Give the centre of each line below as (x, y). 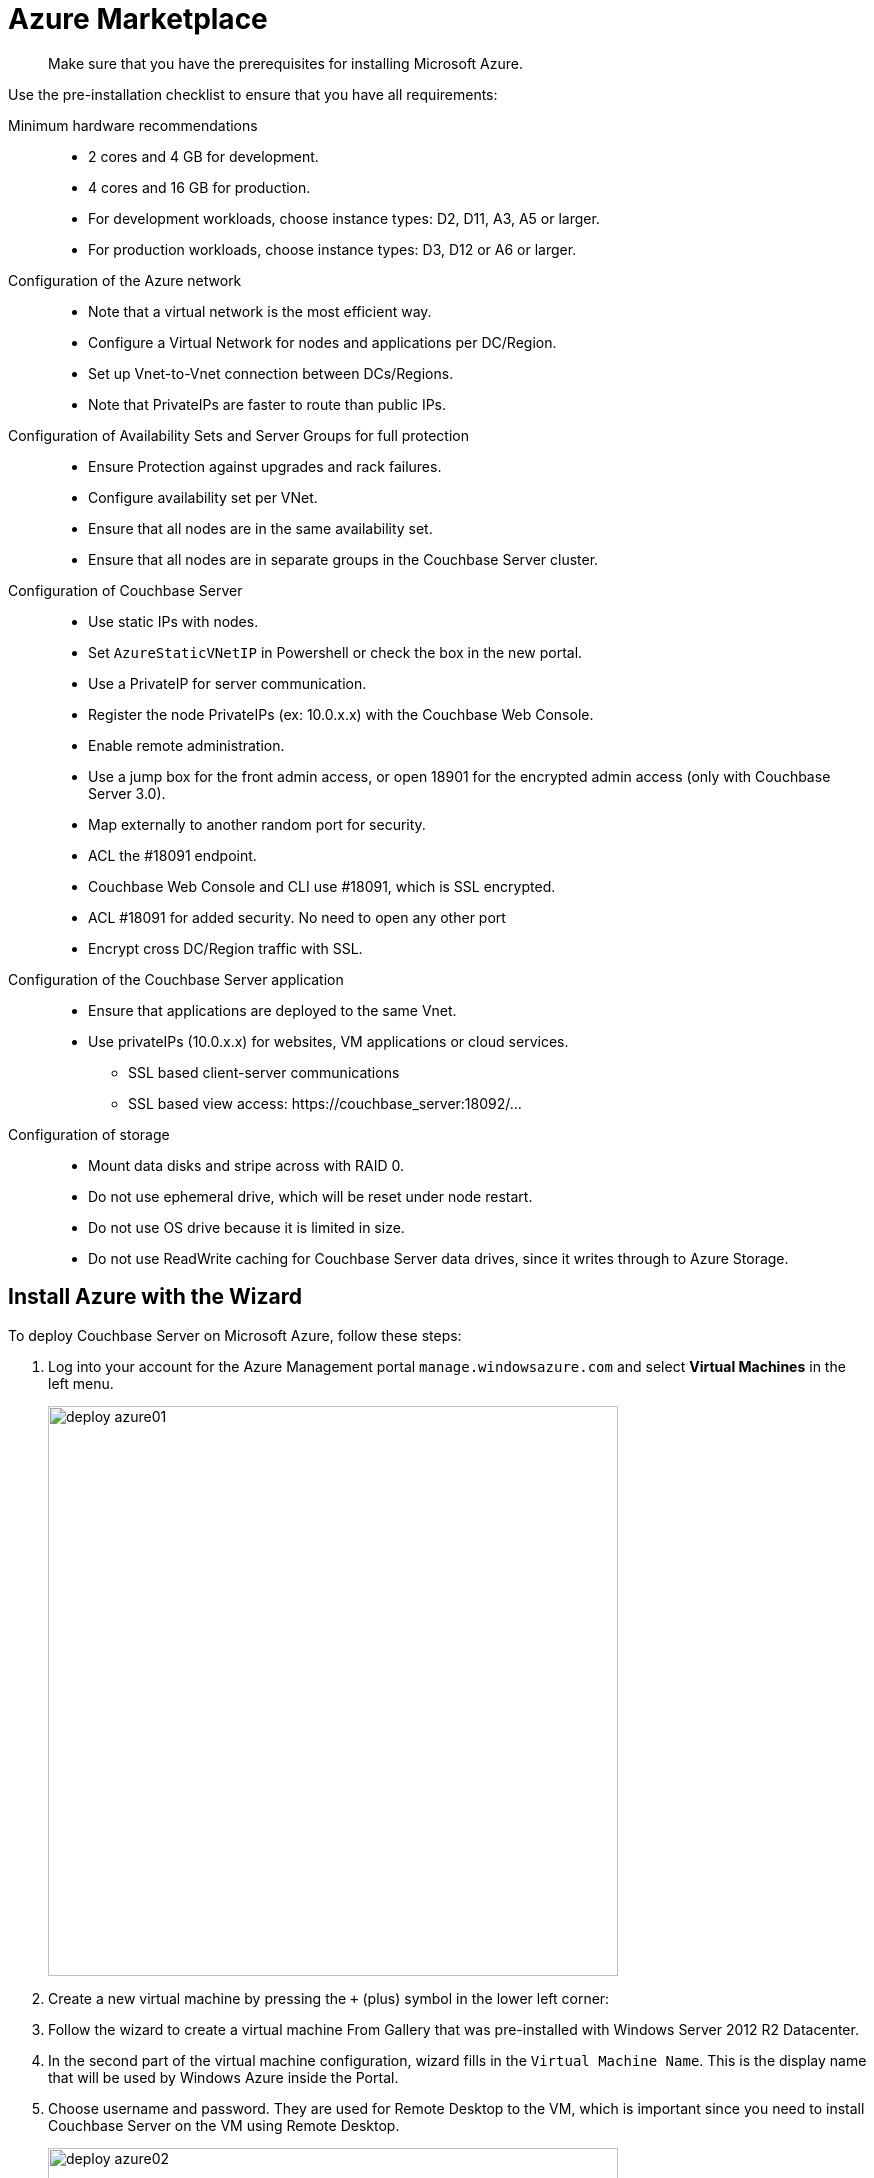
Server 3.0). (127, 793)
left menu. (81, 1383)
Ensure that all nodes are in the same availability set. (260, 528)
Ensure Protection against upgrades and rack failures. (265, 466)
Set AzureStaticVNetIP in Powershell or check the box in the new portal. (335, 652)
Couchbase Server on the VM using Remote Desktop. (224, 2125)
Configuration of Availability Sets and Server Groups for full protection (238, 435)
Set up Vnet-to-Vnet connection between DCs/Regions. (271, 373)
